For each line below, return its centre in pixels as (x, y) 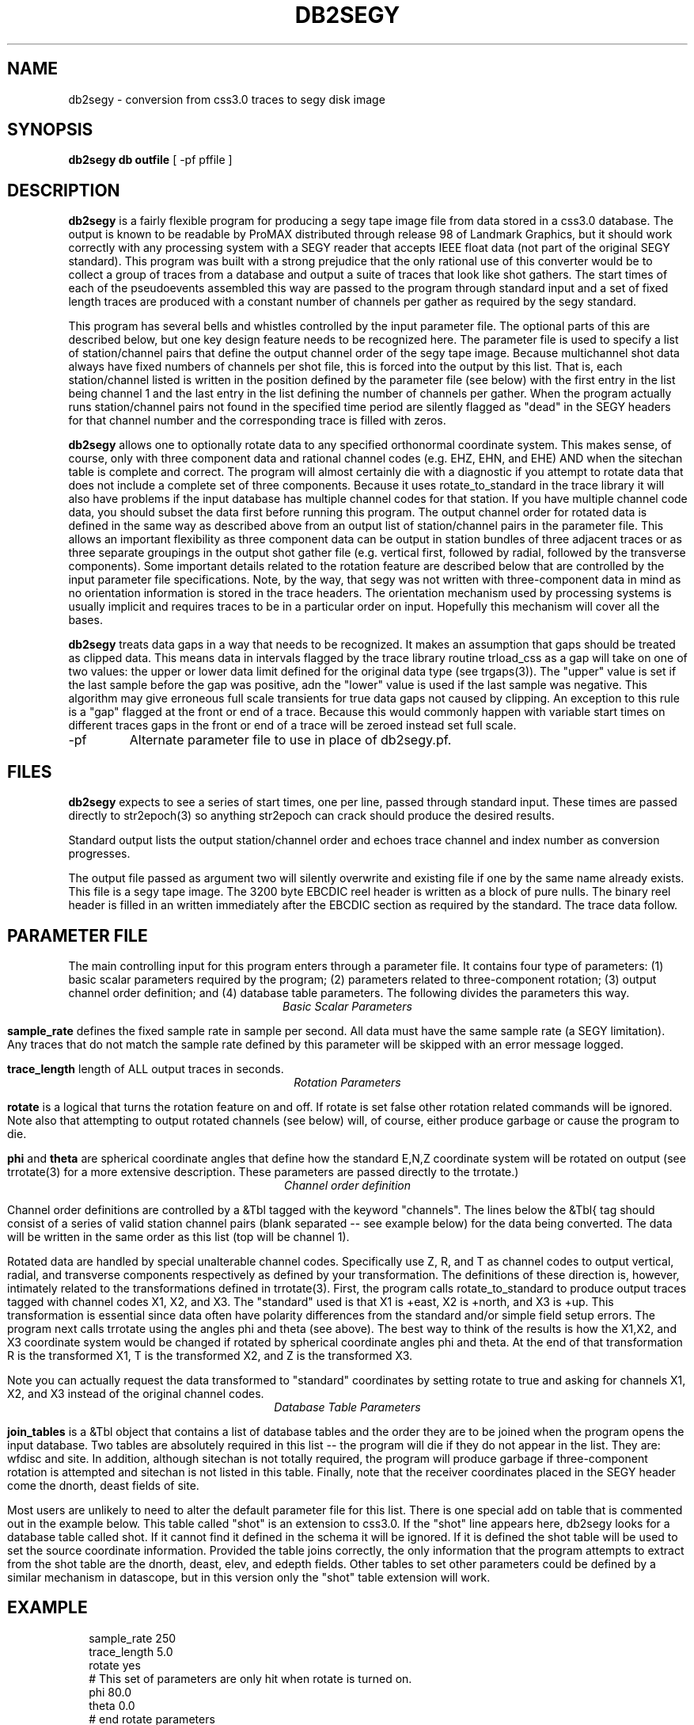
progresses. (99, 854)
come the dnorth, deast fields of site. (103, 1485)
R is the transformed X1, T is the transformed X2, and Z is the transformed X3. (210, 1355)
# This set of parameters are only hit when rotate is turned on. (250, 1678)
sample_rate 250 (133, 1638)
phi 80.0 (110, 1692)
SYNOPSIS (50, 130)
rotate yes (115, 1665)
